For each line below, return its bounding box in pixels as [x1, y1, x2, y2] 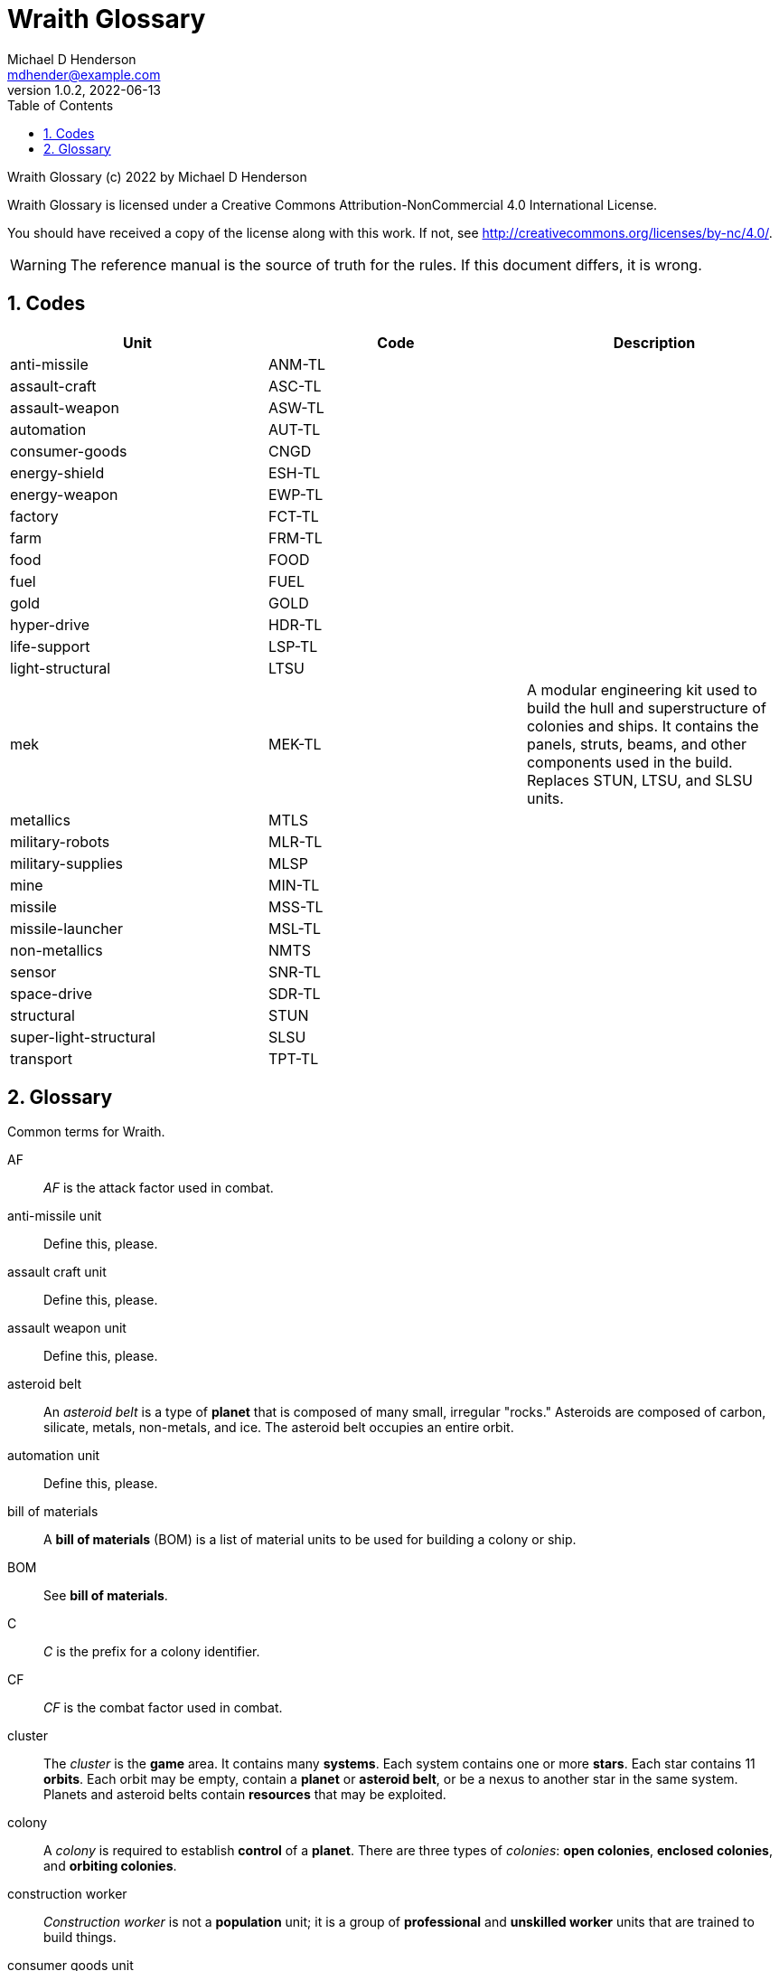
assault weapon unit [7, 1320, 127, 1336]
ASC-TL [267, 376, 322, 395]
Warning [10, 255, 67, 274]
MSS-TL [267, 897, 324, 916]
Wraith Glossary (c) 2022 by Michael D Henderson [7, 168, 307, 184]
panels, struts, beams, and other [526, 734, 747, 753]
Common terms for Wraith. [7, 1124, 165, 1140]
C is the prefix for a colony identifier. [43, 1644, 260, 1660]
